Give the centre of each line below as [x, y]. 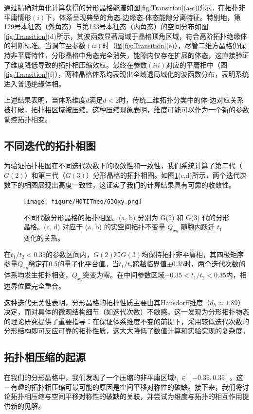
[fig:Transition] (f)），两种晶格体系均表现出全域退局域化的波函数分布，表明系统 [126, 74]
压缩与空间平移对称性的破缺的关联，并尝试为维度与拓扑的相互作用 [136, 396]
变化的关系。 [44, 238]
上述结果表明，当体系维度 [45, 100]
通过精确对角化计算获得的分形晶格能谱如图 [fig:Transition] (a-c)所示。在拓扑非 [125, 7]
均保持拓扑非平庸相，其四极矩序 [193, 254]
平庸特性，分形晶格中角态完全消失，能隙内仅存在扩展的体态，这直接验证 [133, 55]
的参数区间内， [70, 254]
